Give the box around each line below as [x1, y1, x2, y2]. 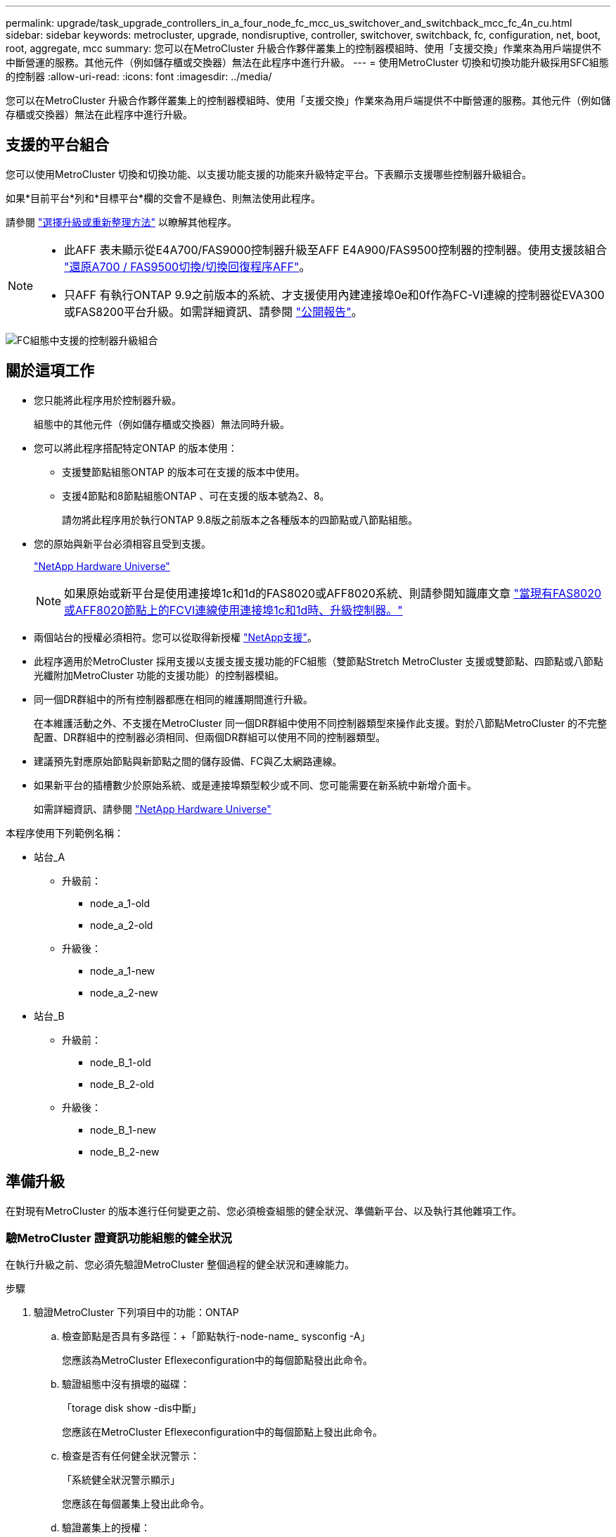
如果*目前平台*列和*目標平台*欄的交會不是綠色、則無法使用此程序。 [6, 191, 321, 204]
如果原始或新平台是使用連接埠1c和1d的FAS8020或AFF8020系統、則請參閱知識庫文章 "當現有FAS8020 [64, 586, 602, 600]
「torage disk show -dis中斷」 [62, 1402, 202, 1415]
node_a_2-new [90, 986, 158, 999]
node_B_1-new [90, 1123, 157, 1136]
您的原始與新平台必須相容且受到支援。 [34, 537, 211, 550]
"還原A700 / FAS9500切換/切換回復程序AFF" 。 [64, 259, 311, 274]
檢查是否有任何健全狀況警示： [62, 1450, 200, 1462]
